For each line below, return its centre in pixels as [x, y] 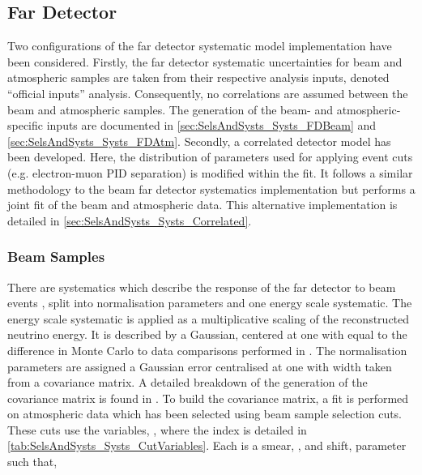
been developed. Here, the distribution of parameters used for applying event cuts [210, 157]
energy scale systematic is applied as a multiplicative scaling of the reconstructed [209, 318]
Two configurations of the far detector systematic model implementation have [200, 46]
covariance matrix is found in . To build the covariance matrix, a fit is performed [208, 398]
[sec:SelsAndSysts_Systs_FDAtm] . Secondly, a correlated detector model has [199, 141]
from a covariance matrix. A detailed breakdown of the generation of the [188, 382]
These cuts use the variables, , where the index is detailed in [157, 429]
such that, [32, 462]
